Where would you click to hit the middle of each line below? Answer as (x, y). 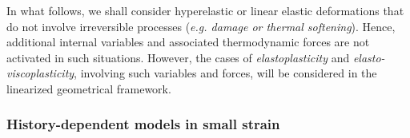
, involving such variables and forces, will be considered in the (225, 73)
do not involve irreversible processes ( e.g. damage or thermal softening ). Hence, (201, 26)
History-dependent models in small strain (143, 124)
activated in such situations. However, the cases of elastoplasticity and (178, 57)
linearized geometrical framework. (89, 88)
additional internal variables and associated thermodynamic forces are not (188, 42)
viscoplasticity (40, 73)
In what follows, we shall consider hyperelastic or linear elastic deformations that (205, 10)
